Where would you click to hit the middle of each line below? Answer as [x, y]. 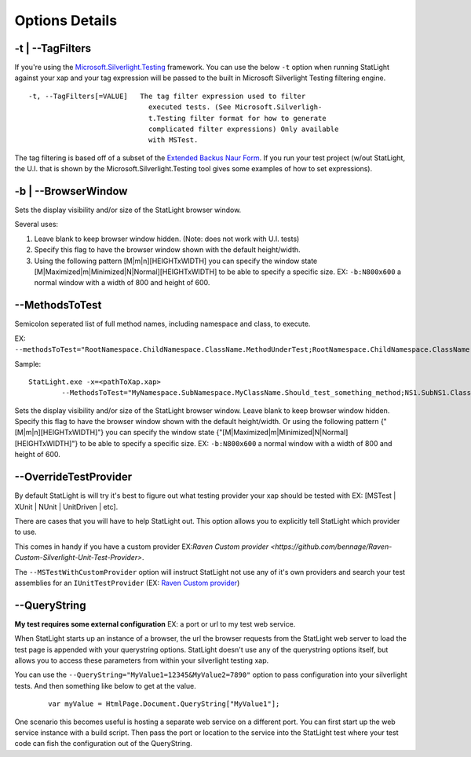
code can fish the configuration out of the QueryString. [103, 744]
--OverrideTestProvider [73, 477]
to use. [26, 532]
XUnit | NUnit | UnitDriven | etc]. [66, 506]
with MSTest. [173, 140]
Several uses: [37, 225]
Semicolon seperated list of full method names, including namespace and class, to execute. [162, 324]
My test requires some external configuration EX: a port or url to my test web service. [155, 624]
